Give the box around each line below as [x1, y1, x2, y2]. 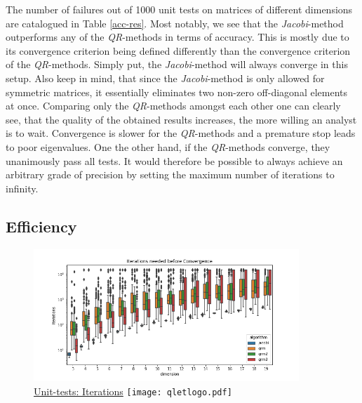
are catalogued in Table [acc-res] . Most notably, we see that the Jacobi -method [6, 15, 344, 30]
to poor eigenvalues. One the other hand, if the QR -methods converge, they [6, 139, 330, 154]
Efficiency [6, 215, 77, 237]
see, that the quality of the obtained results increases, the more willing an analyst [6, 112, 357, 126]
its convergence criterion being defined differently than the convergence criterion [6, 43, 351, 58]
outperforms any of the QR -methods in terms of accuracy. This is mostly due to [6, 29, 349, 44]
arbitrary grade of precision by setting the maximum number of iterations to [6, 167, 335, 182]
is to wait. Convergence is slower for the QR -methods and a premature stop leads [6, 126, 356, 140]
